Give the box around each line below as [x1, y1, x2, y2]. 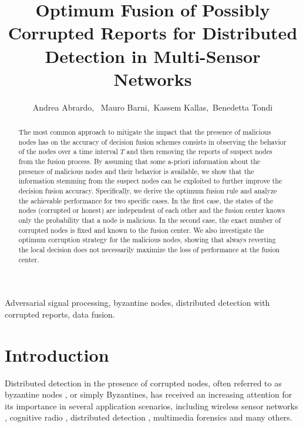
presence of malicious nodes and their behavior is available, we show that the [18, 166, 254, 176]
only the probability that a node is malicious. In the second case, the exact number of [18, 215, 281, 225]
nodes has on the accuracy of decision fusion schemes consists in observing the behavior [18, 136, 287, 146]
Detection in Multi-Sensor [45, 44, 261, 68]
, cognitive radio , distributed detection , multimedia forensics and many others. [5, 411, 292, 423]
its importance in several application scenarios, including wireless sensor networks [5, 399, 298, 412]
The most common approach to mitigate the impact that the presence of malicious [18, 127, 271, 137]
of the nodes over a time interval [18, 146, 118, 156]
